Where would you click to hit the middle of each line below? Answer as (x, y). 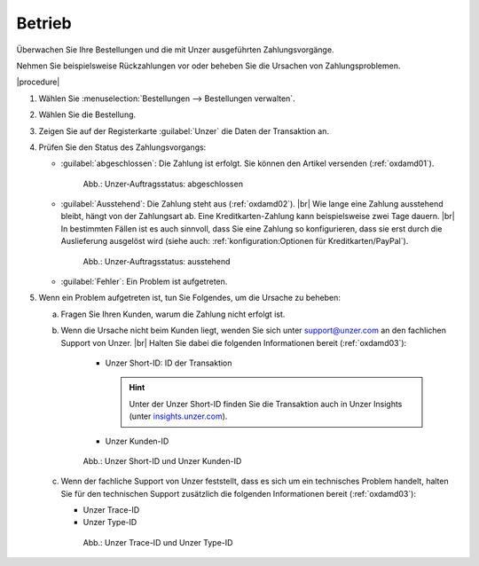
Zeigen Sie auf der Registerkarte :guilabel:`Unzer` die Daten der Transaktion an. (184, 131)
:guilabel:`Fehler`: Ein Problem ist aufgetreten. (144, 282)
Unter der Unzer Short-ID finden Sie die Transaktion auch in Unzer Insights (266, 404)
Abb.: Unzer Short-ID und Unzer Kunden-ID (162, 460)
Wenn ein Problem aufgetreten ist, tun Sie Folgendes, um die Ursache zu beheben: (189, 298)
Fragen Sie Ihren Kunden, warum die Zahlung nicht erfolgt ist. (173, 314)
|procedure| (38, 82)
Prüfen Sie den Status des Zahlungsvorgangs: (122, 147)
